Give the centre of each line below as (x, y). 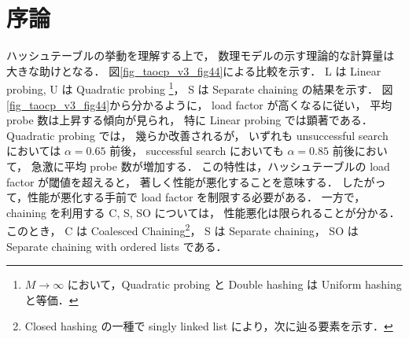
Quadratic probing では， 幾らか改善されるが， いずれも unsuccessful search (197, 135)
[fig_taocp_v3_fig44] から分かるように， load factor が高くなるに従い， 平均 (199, 104)
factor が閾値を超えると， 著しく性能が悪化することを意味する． (172, 181)
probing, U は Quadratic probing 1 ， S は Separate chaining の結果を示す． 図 (200, 88)
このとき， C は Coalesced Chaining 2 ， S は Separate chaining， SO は (182, 229)
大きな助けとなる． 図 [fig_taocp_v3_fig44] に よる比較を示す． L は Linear (194, 70)
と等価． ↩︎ (52, 299)
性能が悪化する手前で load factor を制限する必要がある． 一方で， (197, 197)
